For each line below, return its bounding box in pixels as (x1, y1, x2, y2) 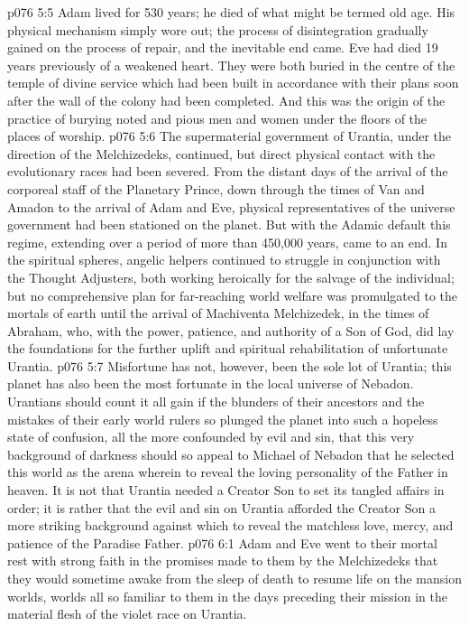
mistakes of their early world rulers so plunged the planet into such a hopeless (7, 409, 438, 428)
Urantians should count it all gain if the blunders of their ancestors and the (7, 392, 425, 411)
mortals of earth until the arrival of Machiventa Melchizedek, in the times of (7, 304, 429, 322)
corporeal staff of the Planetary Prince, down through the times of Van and (7, 179, 425, 198)
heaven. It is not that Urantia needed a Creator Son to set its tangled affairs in (7, 481, 445, 500)
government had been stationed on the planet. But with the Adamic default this (7, 215, 451, 234)
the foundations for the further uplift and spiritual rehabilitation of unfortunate (7, 339, 448, 358)
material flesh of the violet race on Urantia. (7, 604, 247, 623)
